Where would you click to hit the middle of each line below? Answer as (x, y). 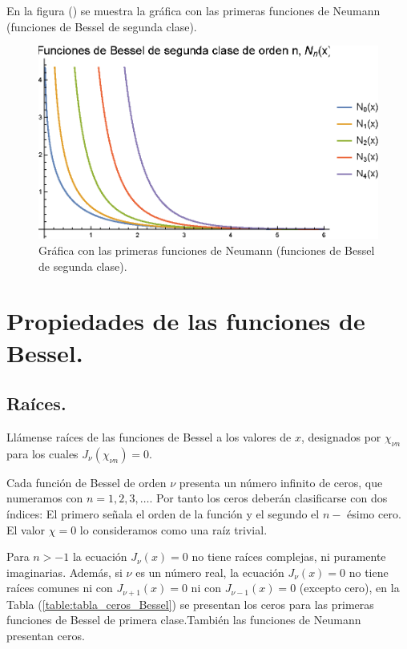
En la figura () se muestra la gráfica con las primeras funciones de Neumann (193, 10)
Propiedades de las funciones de (186, 321)
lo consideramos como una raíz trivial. (173, 529)
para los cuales (42, 453)
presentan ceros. (46, 636)
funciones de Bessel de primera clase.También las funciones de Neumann (184, 620)
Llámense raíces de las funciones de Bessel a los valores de (149, 437)
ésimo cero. (374, 514)
